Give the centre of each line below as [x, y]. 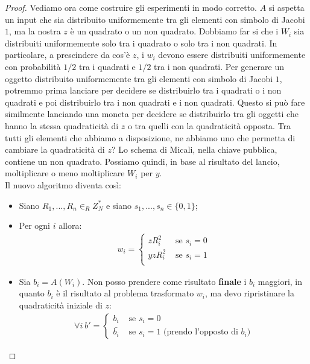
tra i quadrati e [107, 66]
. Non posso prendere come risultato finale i [164, 281]
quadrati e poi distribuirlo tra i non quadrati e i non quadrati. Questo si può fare [155, 102]
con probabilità [33, 66]
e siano [119, 205]
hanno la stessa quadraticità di [62, 125]
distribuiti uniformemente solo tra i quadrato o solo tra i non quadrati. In [141, 43]
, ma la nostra [35, 31]
